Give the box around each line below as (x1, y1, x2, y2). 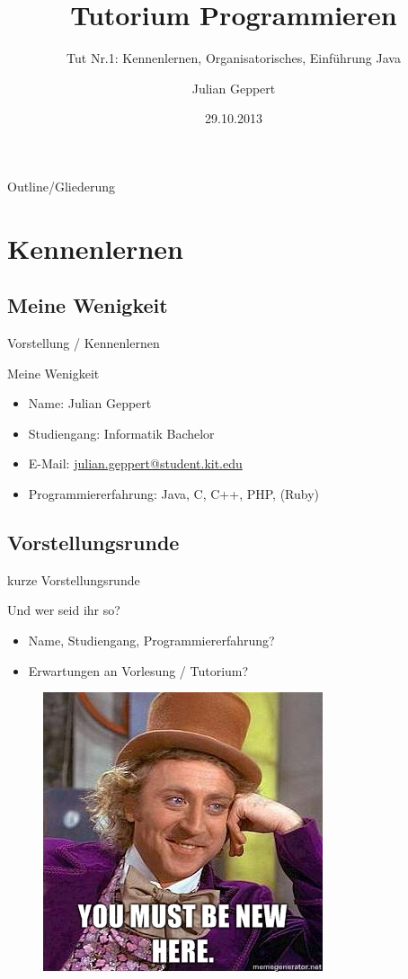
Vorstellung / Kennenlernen (7, 334, 160, 352)
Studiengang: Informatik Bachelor (28, 423, 215, 442)
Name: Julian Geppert (28, 394, 152, 413)
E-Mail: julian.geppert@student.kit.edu (28, 454, 243, 473)
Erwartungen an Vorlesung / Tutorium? (28, 661, 249, 680)
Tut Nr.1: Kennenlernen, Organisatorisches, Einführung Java (67, 49, 401, 67)
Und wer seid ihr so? (7, 601, 120, 619)
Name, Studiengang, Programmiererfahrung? (28, 631, 275, 650)
